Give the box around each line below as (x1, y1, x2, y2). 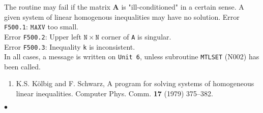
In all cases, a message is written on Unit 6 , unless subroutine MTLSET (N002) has (4, 51, 259, 62)
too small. (47, 21, 78, 32)
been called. (4, 61, 41, 71)
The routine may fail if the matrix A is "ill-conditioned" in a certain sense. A (4, 2, 244, 12)
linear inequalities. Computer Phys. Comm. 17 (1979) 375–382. (16, 88, 213, 98)
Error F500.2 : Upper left (4, 31, 81, 42)
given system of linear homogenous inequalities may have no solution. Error (4, 11, 240, 22)
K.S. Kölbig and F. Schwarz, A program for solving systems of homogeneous (16, 78, 254, 89)
